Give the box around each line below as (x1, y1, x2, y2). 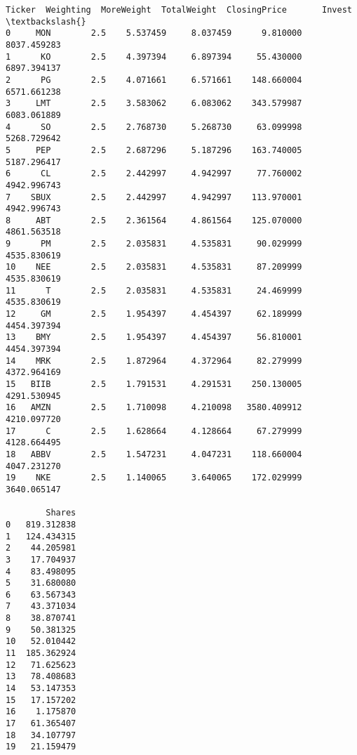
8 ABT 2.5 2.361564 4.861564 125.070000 (6, 215, 302, 225)
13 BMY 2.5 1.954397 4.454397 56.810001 (6, 332, 302, 343)
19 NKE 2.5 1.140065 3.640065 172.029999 (6, 473, 302, 483)
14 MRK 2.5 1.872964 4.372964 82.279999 (6, 355, 302, 366)
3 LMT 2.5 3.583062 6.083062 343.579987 (6, 98, 302, 109)
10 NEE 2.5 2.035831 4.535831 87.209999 (6, 262, 302, 273)
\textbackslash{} (6, 16, 86, 27)
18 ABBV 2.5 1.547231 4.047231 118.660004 (6, 449, 302, 459)
